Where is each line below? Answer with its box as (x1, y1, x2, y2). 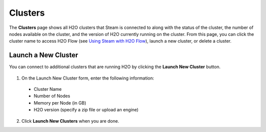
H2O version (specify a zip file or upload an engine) (33, 107, 139, 113)
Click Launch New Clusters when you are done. (21, 118, 119, 124)
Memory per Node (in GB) (33, 100, 86, 106)
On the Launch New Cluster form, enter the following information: (21, 75, 155, 81)
